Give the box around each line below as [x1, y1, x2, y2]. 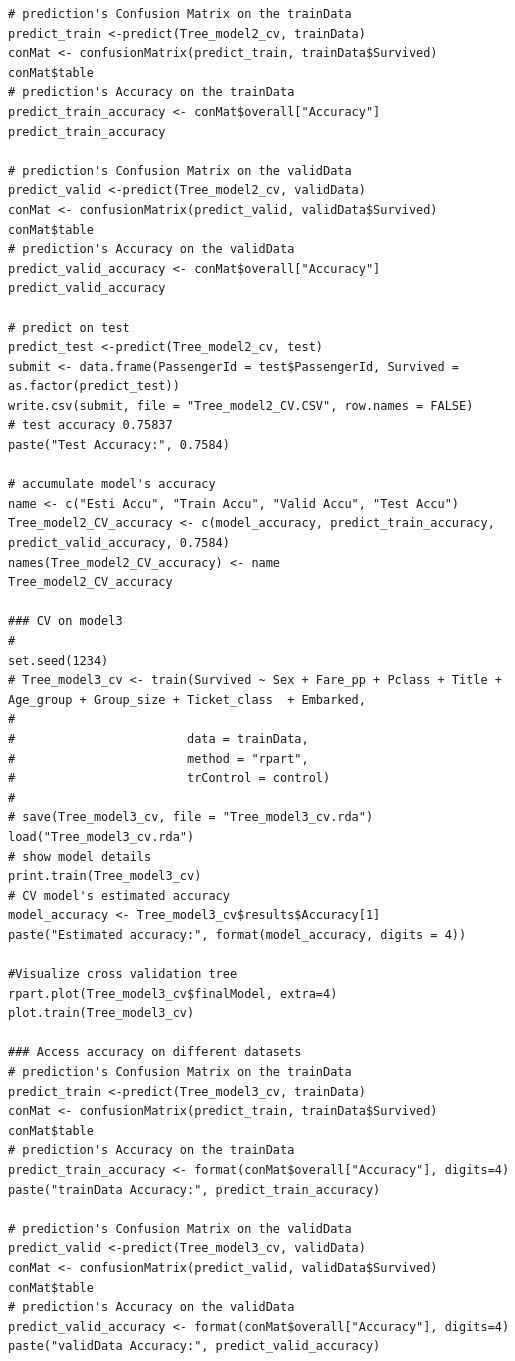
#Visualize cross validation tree [8, 967, 238, 982]
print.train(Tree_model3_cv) [8, 869, 202, 884]
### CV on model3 [8, 614, 123, 629]
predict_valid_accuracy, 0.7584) [8, 536, 230, 551]
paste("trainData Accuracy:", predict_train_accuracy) [8, 1182, 381, 1197]
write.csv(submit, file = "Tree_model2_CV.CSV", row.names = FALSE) [8, 398, 474, 413]
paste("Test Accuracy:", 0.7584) [8, 438, 230, 453]
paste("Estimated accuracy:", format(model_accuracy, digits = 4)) [8, 927, 467, 942]
